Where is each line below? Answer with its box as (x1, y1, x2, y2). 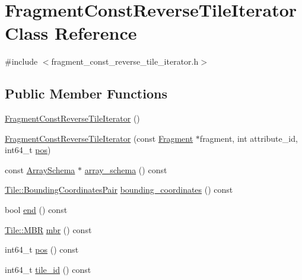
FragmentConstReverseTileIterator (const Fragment (5, 132, 193, 144)
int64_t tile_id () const (5, 263, 91, 275)
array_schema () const (84, 163, 167, 176)
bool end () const (5, 203, 68, 216)
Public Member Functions (5, 84, 167, 103)
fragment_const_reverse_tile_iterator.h (51, 55, 199, 68)
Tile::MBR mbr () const (5, 223, 92, 236)
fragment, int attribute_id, (199, 132, 298, 144)
